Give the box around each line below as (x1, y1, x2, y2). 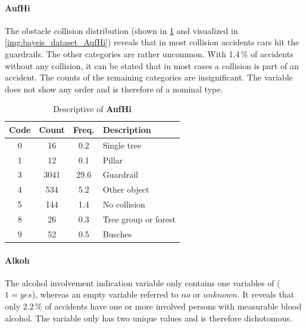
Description (102, 123, 151, 135)
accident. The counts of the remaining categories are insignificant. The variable (5, 71, 293, 83)
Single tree (102, 138, 142, 151)
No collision (102, 198, 145, 211)
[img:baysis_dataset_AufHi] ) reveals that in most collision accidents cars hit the (5, 36, 299, 48)
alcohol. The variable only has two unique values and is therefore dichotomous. (5, 311, 292, 324)
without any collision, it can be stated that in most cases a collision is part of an (5, 59, 299, 72)
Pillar (102, 153, 123, 166)
